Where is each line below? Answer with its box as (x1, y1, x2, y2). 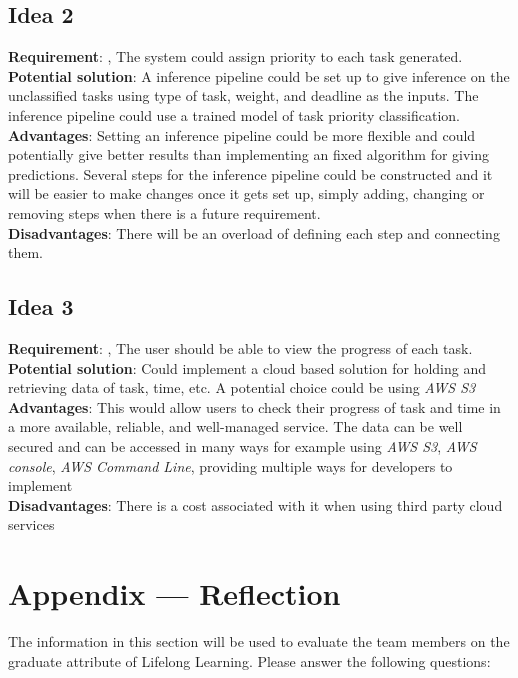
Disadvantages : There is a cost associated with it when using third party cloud (8, 494, 503, 515)
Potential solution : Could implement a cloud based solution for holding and (8, 357, 487, 378)
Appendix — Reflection (8, 573, 341, 614)
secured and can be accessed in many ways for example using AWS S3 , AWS (8, 435, 477, 456)
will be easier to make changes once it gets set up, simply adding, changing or (8, 183, 485, 204)
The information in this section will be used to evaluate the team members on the (8, 631, 510, 651)
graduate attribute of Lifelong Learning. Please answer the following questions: (8, 650, 491, 671)
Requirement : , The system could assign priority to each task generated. (8, 46, 463, 67)
